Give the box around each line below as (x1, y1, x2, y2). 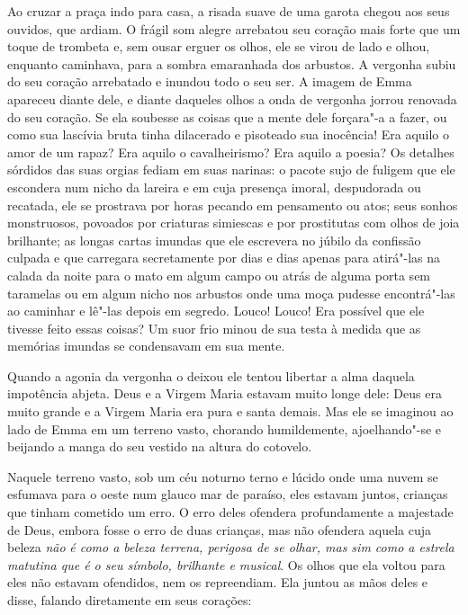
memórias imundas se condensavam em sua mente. (7, 336, 285, 355)
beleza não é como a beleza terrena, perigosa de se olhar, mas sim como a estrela (7, 538, 454, 557)
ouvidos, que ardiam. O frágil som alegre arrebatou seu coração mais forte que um (7, 19, 461, 38)
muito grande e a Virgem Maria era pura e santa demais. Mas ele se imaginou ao (7, 402, 454, 421)
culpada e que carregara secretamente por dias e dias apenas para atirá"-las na (7, 248, 441, 267)
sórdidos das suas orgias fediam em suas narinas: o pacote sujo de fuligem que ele (7, 160, 455, 179)
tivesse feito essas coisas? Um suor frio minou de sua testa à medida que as (7, 318, 421, 337)
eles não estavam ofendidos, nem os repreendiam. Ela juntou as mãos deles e (7, 573, 428, 592)
